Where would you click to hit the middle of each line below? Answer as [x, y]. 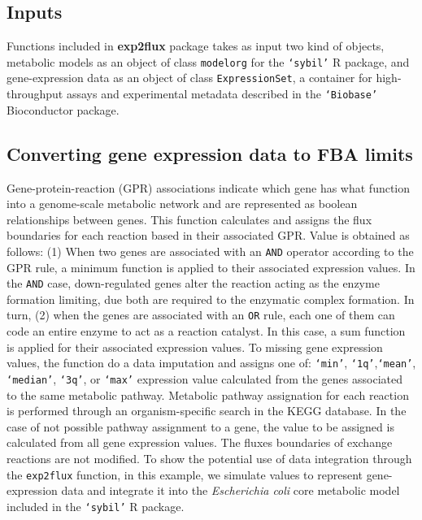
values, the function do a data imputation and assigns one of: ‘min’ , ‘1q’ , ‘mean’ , [211, 363]
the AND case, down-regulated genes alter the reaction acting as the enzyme [193, 283]
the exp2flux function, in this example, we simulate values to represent [185, 474]
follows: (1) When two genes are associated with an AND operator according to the [210, 251]
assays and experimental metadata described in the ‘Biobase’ [222, 94]
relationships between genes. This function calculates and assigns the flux [189, 219]
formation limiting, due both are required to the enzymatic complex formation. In [211, 299]
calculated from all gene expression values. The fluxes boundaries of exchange [200, 442]
